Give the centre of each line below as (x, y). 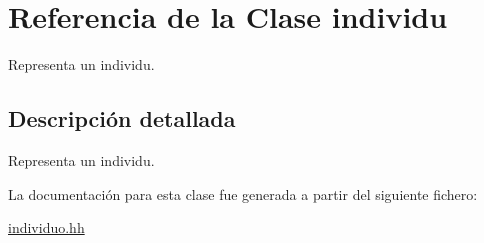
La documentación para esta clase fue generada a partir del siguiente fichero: (243, 193)
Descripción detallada (122, 118)
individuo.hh (46, 227)
